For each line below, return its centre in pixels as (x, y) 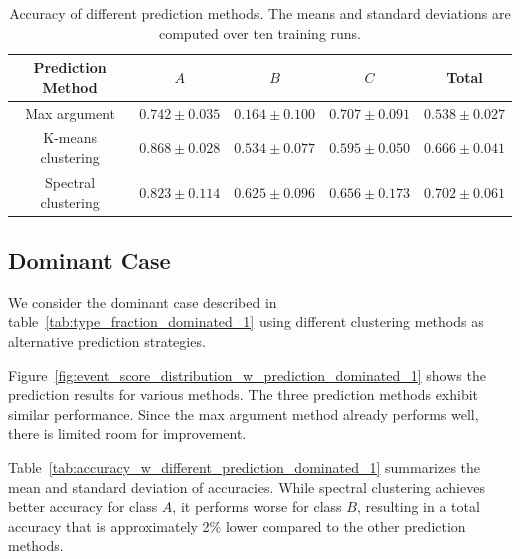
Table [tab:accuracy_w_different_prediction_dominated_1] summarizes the (244, 466)
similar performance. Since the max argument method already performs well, (243, 413)
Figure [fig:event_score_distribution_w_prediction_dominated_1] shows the (247, 374)
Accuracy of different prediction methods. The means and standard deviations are (260, 13)
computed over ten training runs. (260, 32)
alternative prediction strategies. (107, 340)
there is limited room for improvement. (127, 433)
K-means (70, 137)
